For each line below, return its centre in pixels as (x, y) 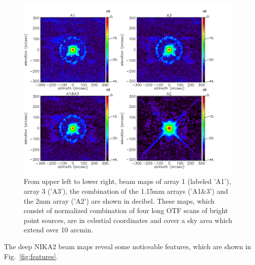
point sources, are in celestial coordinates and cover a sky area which (128, 220)
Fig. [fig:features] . (31, 256)
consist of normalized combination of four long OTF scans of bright (126, 210)
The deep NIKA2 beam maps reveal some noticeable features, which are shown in (128, 246)
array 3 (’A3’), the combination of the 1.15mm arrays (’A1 (112, 191)
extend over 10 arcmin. (59, 230)
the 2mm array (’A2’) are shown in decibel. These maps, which (119, 200)
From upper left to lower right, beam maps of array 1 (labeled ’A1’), (127, 181)
